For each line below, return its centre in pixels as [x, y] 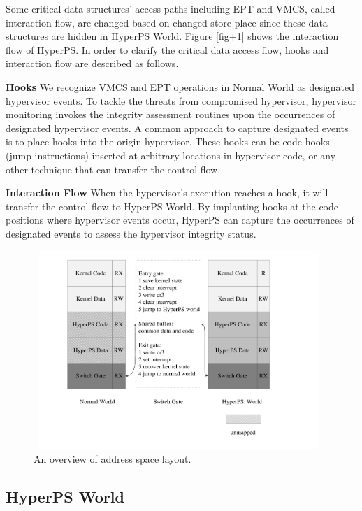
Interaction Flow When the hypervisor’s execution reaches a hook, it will [167, 193]
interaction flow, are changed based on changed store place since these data [167, 22]
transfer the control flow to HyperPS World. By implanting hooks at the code [172, 206]
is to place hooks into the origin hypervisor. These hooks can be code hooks [168, 142]
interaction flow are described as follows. [92, 63]
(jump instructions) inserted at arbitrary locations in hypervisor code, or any [171, 155]
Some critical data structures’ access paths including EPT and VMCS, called [171, 8]
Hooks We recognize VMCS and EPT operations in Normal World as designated [180, 86]
